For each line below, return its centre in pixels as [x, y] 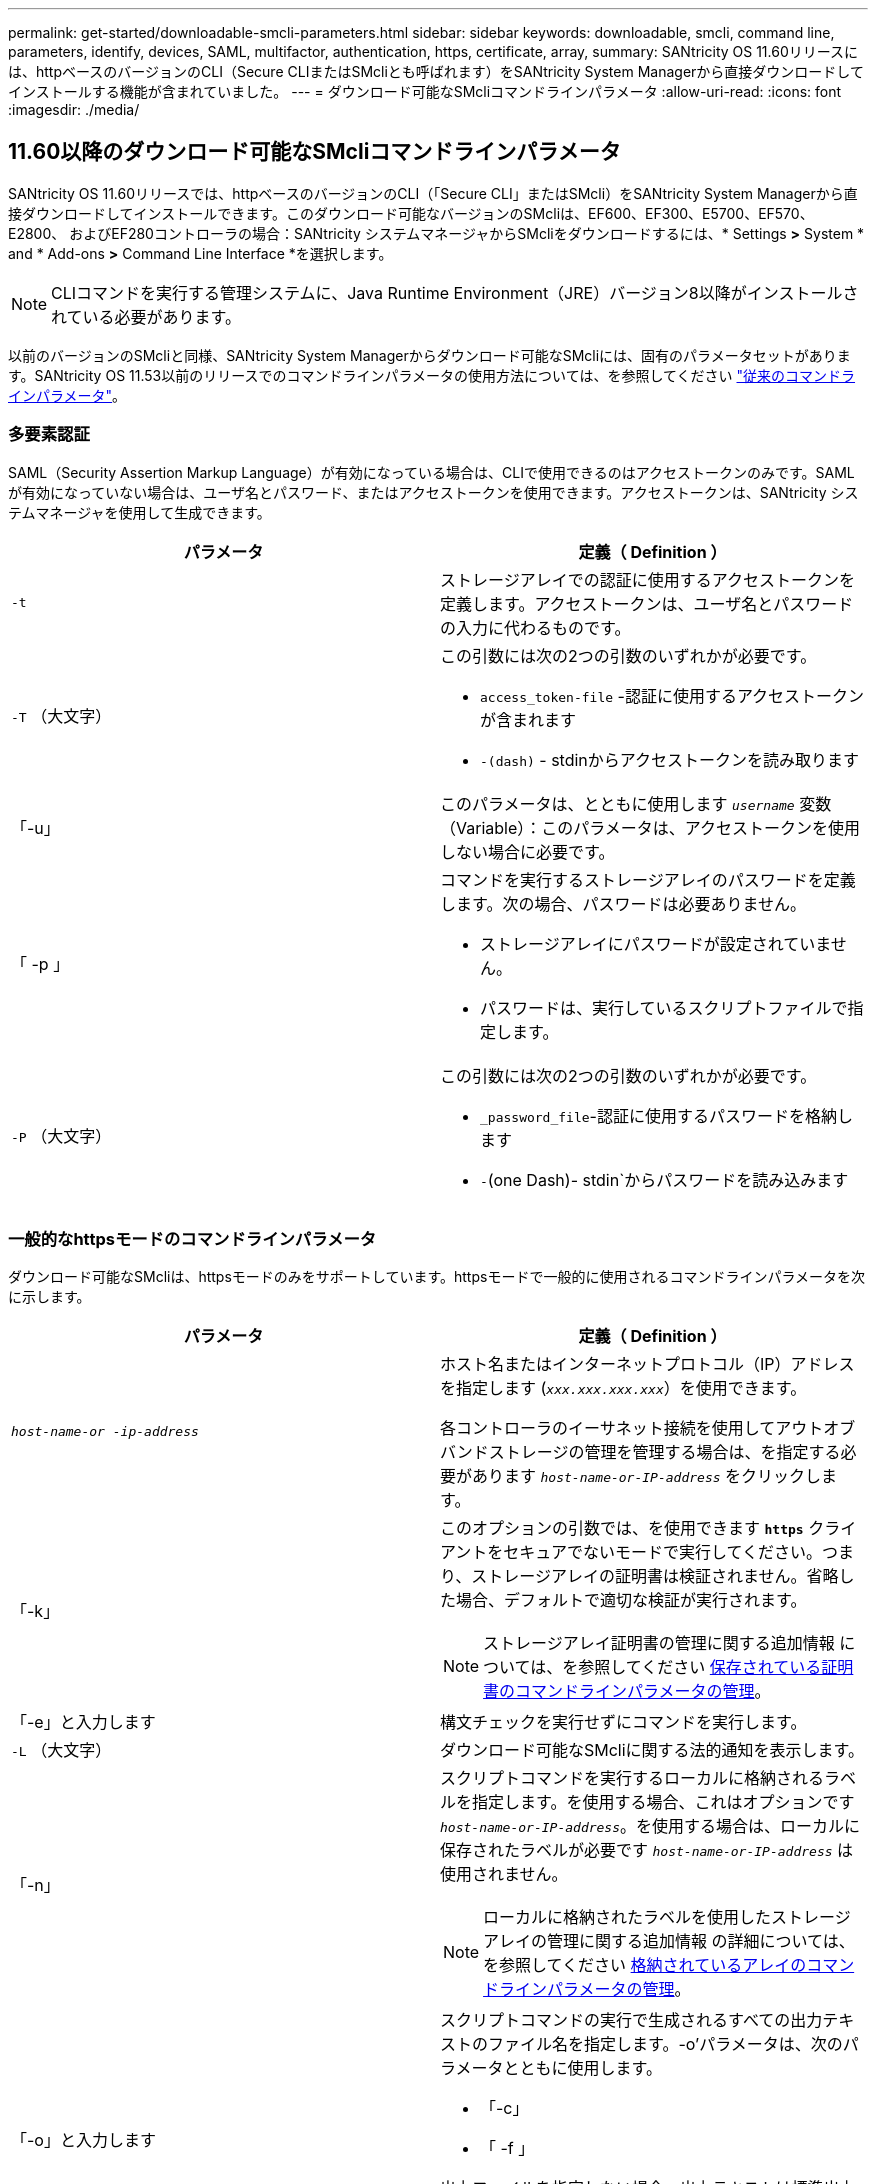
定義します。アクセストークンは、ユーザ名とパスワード [647, 603]
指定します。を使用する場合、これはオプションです [663, 1802]
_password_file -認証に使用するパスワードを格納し [666, 1115]
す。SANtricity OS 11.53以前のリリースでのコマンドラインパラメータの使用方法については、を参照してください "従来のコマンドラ [432, 375]
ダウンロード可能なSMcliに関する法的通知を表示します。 [652, 1750]
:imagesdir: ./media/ [74, 109]
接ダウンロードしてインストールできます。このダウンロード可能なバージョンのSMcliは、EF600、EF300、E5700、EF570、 [411, 213]
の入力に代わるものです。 [535, 627]
